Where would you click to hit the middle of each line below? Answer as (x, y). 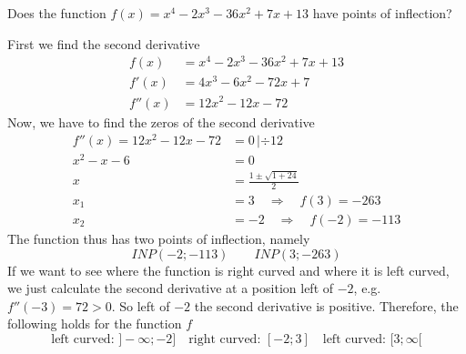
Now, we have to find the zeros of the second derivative (161, 121)
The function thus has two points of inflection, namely (159, 238)
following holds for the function (95, 324)
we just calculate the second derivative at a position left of (171, 288)
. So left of (141, 305)
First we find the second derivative (104, 43)
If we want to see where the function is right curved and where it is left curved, (228, 270)
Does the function (57, 13)
